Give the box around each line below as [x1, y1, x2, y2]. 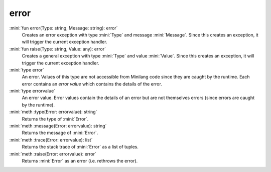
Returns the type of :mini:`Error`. [22, 115, 89, 122]
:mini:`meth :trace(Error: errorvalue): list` [9, 136, 93, 142]
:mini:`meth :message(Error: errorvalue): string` [9, 123, 107, 129]
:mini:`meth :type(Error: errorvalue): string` [9, 109, 97, 115]
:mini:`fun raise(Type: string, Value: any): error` [9, 45, 106, 52]
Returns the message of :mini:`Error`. [22, 130, 98, 136]
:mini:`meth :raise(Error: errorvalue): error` [9, 150, 96, 157]
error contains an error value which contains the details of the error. [22, 80, 163, 87]
